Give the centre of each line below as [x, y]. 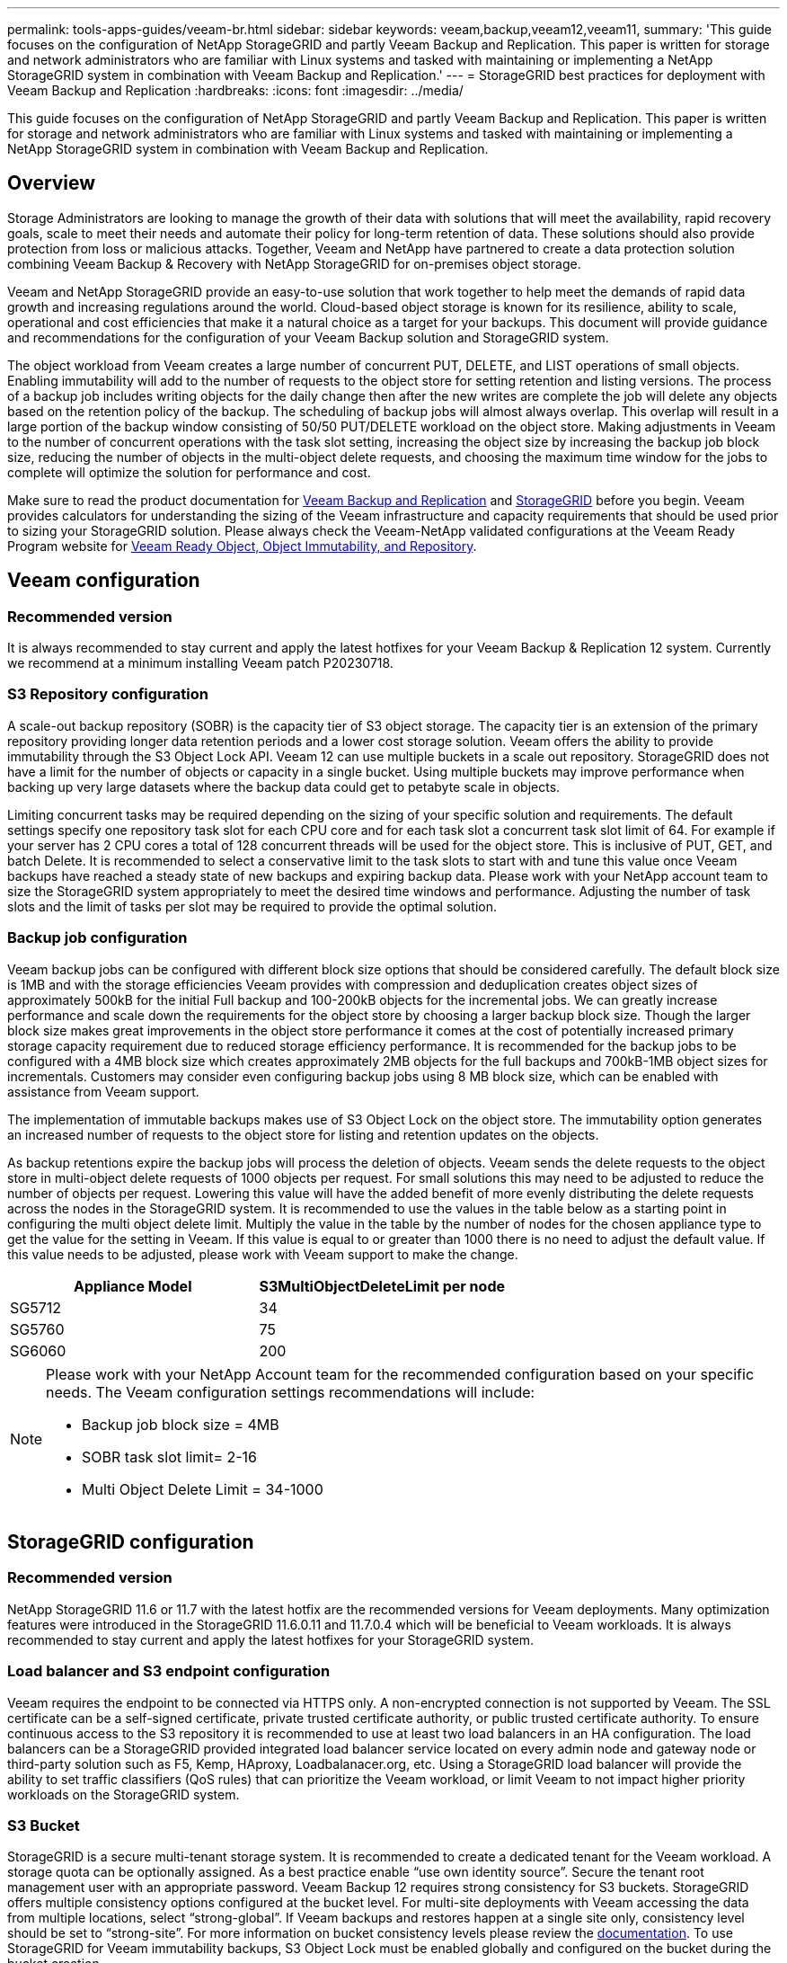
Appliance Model [133, 1286]
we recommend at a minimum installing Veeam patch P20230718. [200, 663]
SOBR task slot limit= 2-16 [170, 1457]
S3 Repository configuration [108, 694]
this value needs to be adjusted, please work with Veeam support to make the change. [263, 1254]
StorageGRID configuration [131, 1541]
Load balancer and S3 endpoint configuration [169, 1671]
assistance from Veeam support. [103, 1091]
